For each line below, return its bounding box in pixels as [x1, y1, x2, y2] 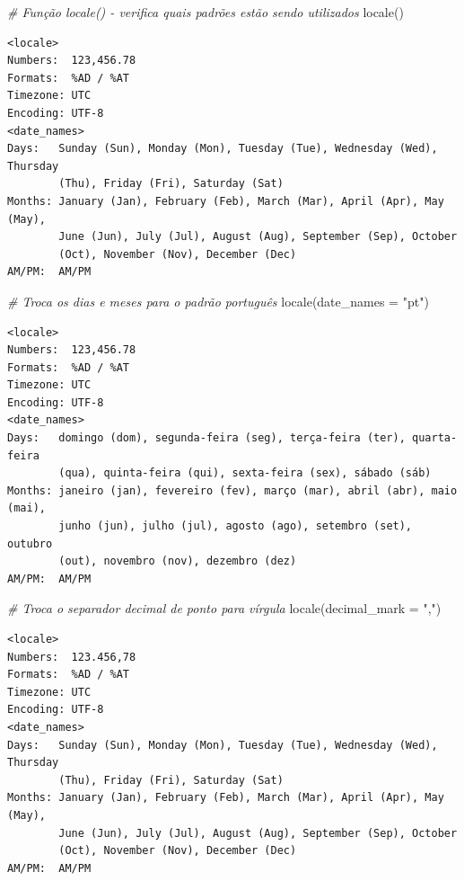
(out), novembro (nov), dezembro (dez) [58, 555, 297, 568]
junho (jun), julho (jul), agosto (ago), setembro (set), [58, 520, 413, 533]
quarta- [412, 432, 458, 445]
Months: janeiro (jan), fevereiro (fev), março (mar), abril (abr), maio [7, 484, 458, 497]
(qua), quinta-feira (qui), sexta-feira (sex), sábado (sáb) [58, 467, 432, 480]
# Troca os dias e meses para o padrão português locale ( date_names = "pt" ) [7, 291, 429, 310]
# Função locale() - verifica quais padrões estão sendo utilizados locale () [7, 3, 404, 21]
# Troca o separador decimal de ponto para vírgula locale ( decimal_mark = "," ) [7, 599, 442, 618]
